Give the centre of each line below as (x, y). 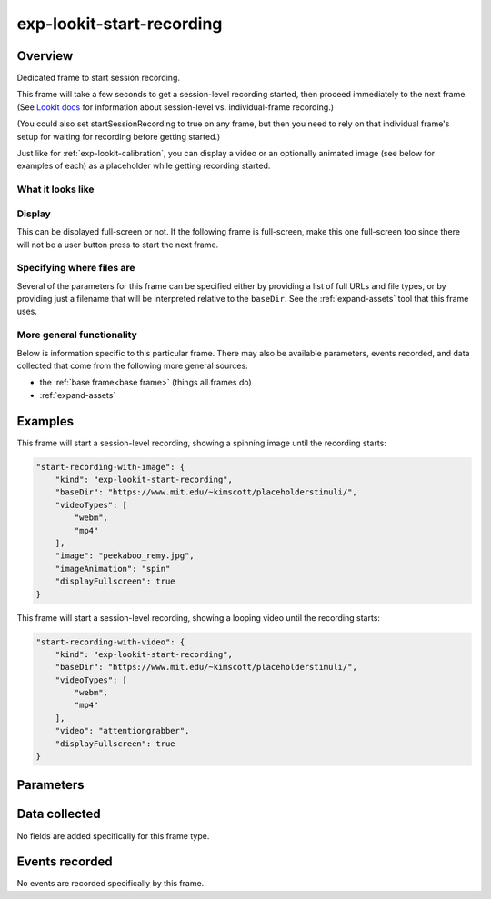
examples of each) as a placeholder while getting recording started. (144, 166)
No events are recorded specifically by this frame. (110, 884)
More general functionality (77, 335)
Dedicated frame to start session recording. (99, 78)
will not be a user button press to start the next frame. (118, 245)
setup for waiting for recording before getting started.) (119, 136)
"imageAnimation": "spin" (113, 569)
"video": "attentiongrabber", (122, 731)
